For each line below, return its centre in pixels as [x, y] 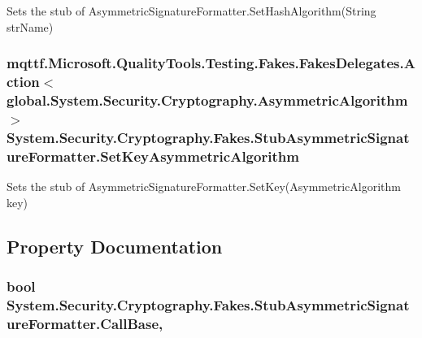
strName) [30, 26]
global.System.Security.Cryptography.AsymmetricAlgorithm [207, 100]
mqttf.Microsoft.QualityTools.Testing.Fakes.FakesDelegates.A [211, 63]
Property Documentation [115, 246]
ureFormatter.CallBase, [85, 323]
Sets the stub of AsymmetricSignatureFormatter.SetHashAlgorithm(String [191, 11]
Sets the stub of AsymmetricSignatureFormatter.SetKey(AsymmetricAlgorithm [204, 186]
